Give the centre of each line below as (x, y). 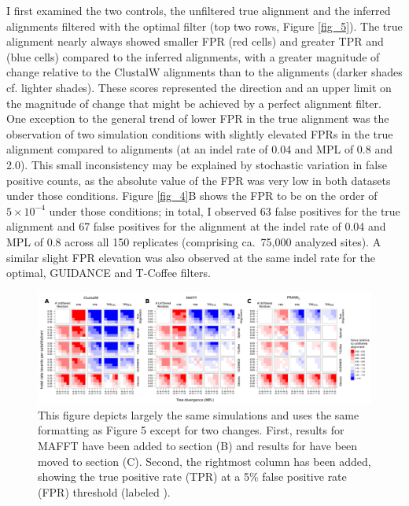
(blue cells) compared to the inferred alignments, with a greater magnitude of (193, 56)
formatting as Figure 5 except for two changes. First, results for (191, 430)
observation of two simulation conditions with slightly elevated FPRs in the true (200, 133)
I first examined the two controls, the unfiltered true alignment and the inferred (199, 10)
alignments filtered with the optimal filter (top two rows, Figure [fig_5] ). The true (204, 26)
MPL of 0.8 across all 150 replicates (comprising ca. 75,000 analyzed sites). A (194, 241)
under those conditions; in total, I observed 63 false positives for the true (225, 211)
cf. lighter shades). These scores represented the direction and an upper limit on (199, 87)
